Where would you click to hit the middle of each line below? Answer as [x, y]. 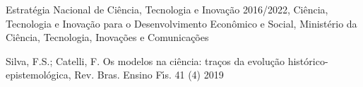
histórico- [308, 60]
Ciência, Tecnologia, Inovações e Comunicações [107, 37]
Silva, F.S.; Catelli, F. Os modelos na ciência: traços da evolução [145, 60]
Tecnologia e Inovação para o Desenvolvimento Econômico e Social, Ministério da [181, 23]
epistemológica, [38, 75]
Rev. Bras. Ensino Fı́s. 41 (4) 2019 [149, 75]
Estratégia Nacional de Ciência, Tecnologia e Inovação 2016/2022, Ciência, [167, 9]
